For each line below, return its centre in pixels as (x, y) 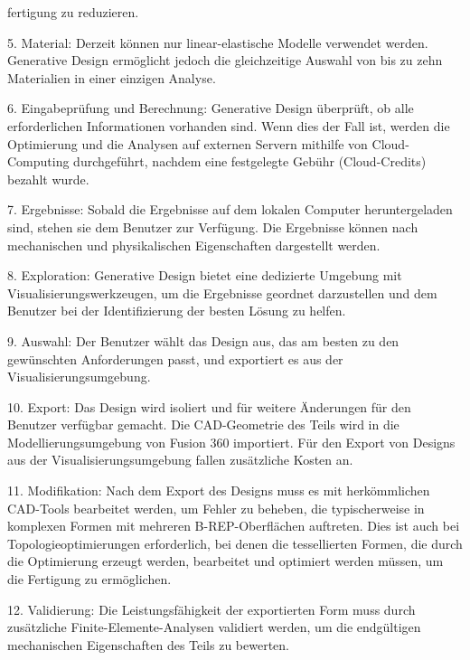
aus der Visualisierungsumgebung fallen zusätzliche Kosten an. (180, 460)
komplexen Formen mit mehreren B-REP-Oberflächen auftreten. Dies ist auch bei (234, 526)
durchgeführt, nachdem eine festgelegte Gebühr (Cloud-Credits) (250, 161)
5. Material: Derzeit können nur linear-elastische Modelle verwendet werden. (218, 42)
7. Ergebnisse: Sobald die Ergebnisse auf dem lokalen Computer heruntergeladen (230, 209)
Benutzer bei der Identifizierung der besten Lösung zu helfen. (177, 311)
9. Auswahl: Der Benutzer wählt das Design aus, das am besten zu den (203, 340)
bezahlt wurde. (48, 179)
